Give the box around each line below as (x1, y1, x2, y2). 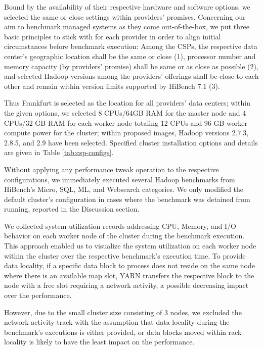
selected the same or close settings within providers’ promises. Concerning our (4, 11, 246, 22)
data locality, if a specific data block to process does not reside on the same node (4, 260, 255, 271)
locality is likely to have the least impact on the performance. (4, 336, 195, 347)
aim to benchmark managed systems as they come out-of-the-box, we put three (4, 21, 249, 32)
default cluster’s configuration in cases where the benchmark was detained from (4, 193, 250, 204)
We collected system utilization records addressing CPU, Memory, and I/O (4, 220, 236, 231)
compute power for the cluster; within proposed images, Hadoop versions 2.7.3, (4, 127, 249, 138)
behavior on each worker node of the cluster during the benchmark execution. (4, 230, 245, 241)
